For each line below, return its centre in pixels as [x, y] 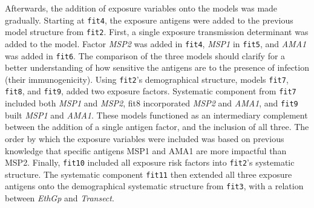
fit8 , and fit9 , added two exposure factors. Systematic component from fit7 [151, 91]
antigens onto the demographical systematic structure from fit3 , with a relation [154, 186]
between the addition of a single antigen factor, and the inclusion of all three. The [157, 127]
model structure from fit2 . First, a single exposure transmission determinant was [157, 32]
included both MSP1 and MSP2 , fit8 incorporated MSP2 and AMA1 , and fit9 [152, 103]
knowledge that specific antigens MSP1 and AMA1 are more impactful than [146, 150]
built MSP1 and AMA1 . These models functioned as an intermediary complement [156, 115]
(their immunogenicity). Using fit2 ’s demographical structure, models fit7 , [147, 79]
